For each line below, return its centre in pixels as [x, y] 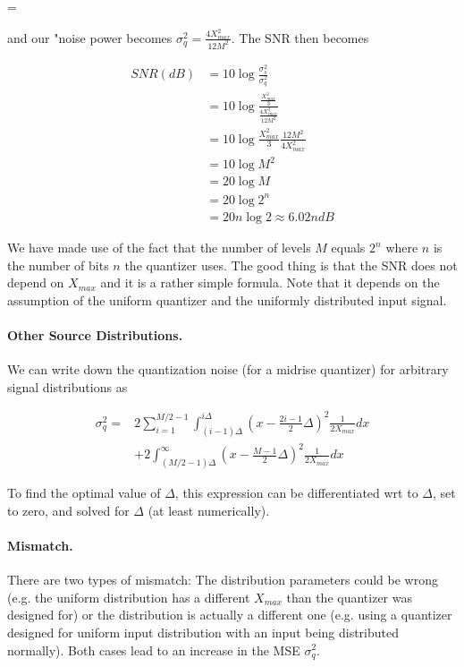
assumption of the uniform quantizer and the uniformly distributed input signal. [227, 299]
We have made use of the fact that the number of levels [159, 248]
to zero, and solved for [68, 510]
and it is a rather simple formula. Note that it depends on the [270, 282]
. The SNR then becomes [300, 37]
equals [348, 248]
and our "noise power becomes [90, 37]
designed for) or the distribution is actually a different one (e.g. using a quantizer [230, 615]
